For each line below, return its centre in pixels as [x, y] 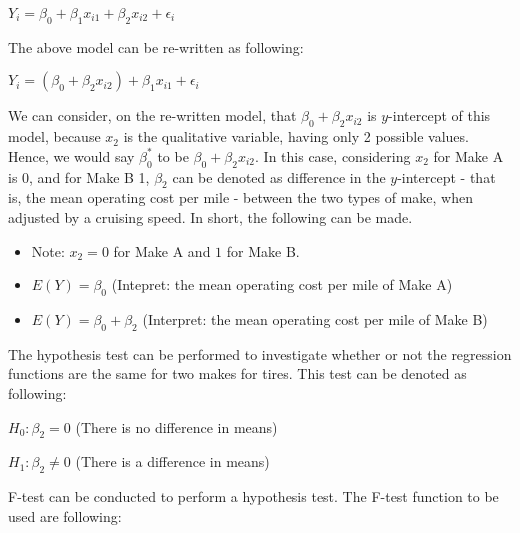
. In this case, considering [333, 155]
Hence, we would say [71, 155]
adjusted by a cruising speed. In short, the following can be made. [210, 216]
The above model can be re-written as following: [156, 46]
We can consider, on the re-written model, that [152, 115]
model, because [54, 136]
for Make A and [162, 250]
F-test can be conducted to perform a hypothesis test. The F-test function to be [253, 496]
